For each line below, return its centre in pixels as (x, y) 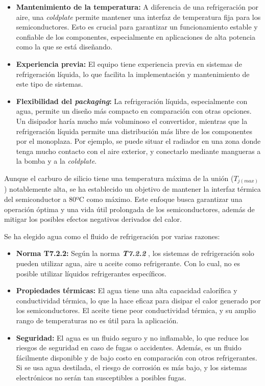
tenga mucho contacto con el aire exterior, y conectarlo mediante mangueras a (138, 151)
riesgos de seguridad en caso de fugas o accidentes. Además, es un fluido (129, 348)
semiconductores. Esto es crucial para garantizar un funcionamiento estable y (137, 27)
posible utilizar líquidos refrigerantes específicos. (91, 273)
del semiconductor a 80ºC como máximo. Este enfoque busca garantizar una (123, 199)
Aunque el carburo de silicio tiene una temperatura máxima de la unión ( (119, 178)
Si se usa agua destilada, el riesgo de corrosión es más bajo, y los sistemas (131, 367)
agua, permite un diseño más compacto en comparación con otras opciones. (134, 111)
